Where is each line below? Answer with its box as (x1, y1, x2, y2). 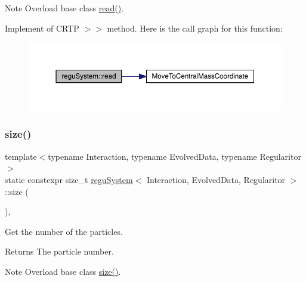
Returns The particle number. (5, 245, 114, 258)
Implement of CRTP (5, 21, 79, 34)
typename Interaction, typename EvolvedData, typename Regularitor (48, 150, 301, 162)
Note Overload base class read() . (5, 2, 124, 14)
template (5, 150, 37, 162)
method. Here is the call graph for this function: (107, 21, 283, 34)
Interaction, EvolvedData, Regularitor (146, 173, 286, 185)
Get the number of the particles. (5, 225, 123, 237)
